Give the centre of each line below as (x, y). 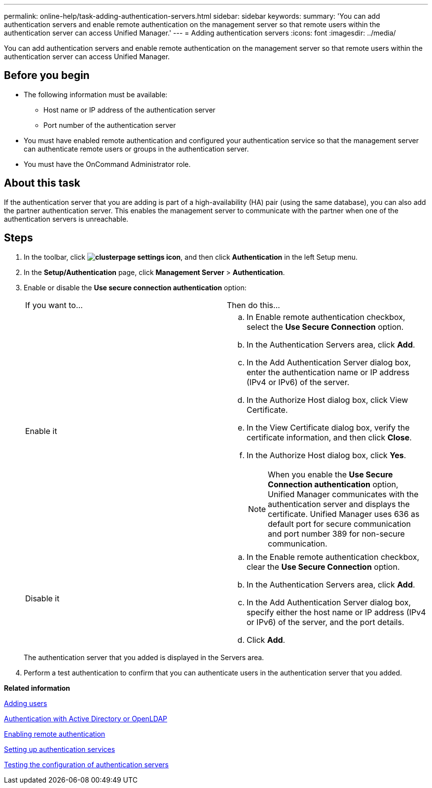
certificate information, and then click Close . (329, 437)
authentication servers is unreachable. (66, 219)
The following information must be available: (96, 94)
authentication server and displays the (339, 504)
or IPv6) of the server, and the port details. (325, 622)
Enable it (41, 431)
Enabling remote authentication (55, 734)
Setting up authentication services (60, 749)
